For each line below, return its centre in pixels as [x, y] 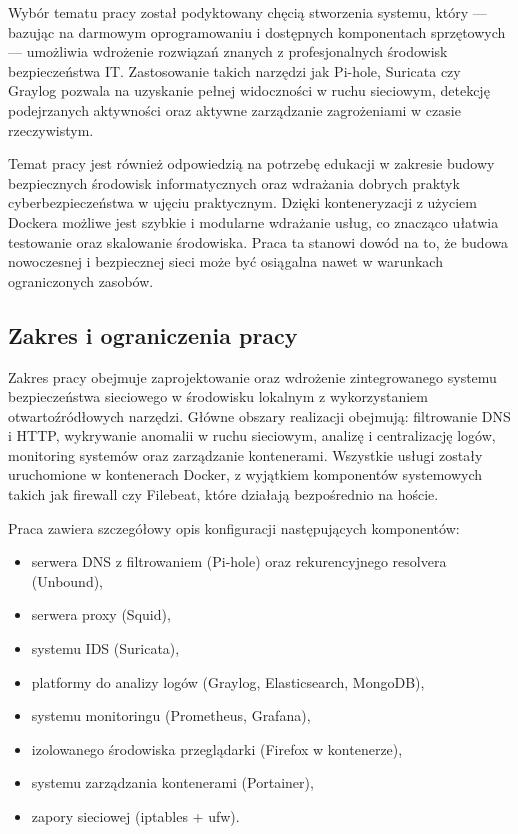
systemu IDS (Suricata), [105, 648]
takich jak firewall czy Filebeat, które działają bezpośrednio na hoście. [223, 494]
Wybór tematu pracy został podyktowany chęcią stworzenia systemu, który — [247, 12]
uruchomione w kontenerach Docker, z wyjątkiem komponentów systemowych [245, 474]
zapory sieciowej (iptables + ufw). [135, 816]
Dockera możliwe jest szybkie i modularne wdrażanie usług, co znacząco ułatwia [253, 221]
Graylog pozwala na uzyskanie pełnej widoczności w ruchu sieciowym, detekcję [249, 90]
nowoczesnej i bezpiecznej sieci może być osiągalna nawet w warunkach [225, 261]
